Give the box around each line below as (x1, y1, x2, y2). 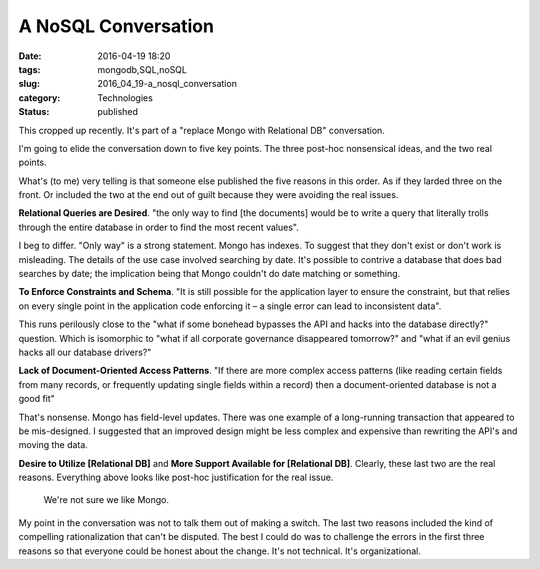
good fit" (18, 393, 55, 405)
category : (18, 91, 61, 104)
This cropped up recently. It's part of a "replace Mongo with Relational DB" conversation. (18, 124, 385, 136)
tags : (18, 63, 41, 75)
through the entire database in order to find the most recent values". (18, 221, 299, 233)
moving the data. (18, 439, 89, 451)
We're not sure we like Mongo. (43, 494, 170, 506)
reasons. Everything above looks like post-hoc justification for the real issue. (18, 471, 334, 484)
